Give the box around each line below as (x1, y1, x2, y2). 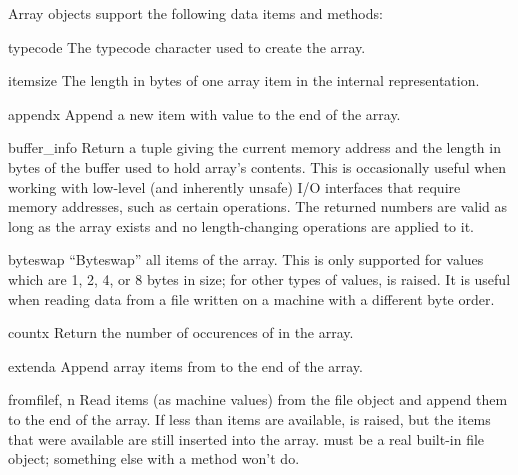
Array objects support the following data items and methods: (8, 3, 383, 23)
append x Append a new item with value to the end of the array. (8, 103, 401, 124)
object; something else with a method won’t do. (8, 448, 300, 469)
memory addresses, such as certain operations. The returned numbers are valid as (8, 196, 508, 217)
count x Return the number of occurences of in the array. (8, 322, 354, 343)
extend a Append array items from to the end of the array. (8, 355, 363, 376)
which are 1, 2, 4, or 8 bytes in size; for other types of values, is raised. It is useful (8, 268, 511, 289)
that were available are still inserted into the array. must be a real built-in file (8, 428, 485, 449)
